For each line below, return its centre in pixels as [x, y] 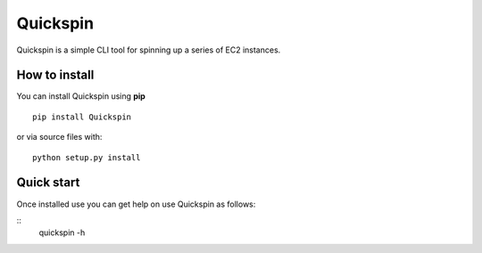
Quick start [48, 183]
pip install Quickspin [82, 117]
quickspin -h [62, 233]
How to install [55, 75]
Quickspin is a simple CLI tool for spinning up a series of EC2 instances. [149, 50]
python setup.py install [87, 157]
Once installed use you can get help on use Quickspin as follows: [136, 204]
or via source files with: [59, 137]
